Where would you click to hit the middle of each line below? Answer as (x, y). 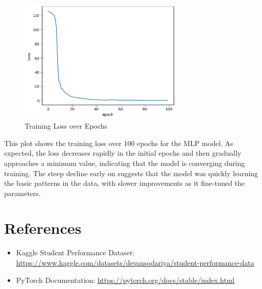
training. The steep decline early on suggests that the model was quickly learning (131, 173)
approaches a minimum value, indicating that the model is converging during (125, 163)
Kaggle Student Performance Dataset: (75, 252)
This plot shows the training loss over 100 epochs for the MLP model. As (119, 143)
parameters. (22, 193)
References (43, 228)
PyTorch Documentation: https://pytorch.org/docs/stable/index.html (125, 280)
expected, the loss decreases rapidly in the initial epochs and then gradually (123, 153)
